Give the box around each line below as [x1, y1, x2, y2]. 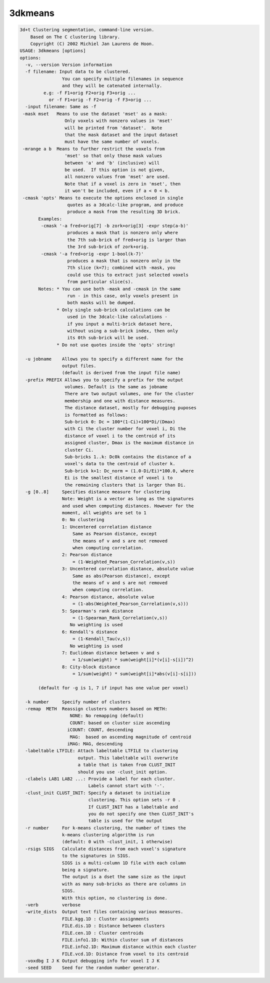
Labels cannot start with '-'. [88, 783, 165, 789]
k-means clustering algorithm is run [61, 832, 154, 838]
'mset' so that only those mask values [64, 153, 162, 159]
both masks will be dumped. [67, 300, 136, 306]
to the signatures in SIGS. [61, 853, 131, 859]
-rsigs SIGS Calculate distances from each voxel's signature [25, 846, 186, 851]
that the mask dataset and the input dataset [64, 132, 178, 138]
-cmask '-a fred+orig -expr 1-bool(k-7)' [40, 251, 144, 257]
